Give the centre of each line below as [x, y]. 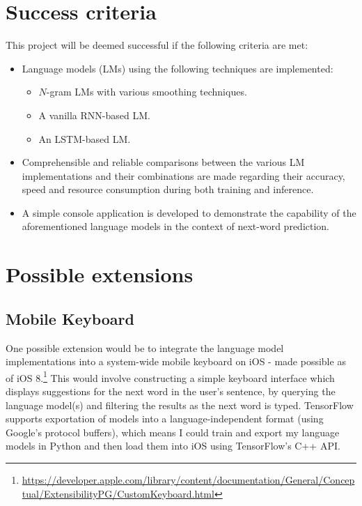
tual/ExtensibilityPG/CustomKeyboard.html [118, 493]
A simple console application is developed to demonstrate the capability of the [189, 212]
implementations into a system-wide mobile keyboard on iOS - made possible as [176, 361]
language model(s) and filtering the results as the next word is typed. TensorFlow [180, 405]
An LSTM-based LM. [85, 138]
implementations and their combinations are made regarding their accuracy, [183, 175]
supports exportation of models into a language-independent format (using [165, 419]
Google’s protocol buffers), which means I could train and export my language [173, 432]
